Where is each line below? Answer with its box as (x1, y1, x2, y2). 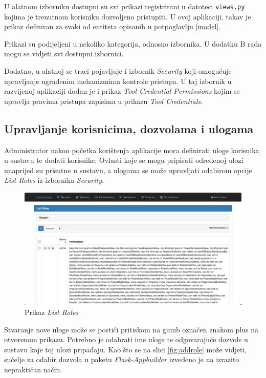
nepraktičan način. (4, 364, 62, 374)
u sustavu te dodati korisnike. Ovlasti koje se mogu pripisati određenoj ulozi (4, 155, 243, 165)
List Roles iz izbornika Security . (4, 175, 104, 185)
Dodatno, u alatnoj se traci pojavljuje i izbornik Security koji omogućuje (4, 66, 232, 76)
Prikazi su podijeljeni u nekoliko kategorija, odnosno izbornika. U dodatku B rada (4, 38, 262, 49)
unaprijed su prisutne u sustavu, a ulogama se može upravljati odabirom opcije (4, 164, 252, 175)
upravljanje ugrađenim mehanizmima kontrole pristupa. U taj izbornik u (4, 75, 232, 86)
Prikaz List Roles (25, 307, 79, 318)
